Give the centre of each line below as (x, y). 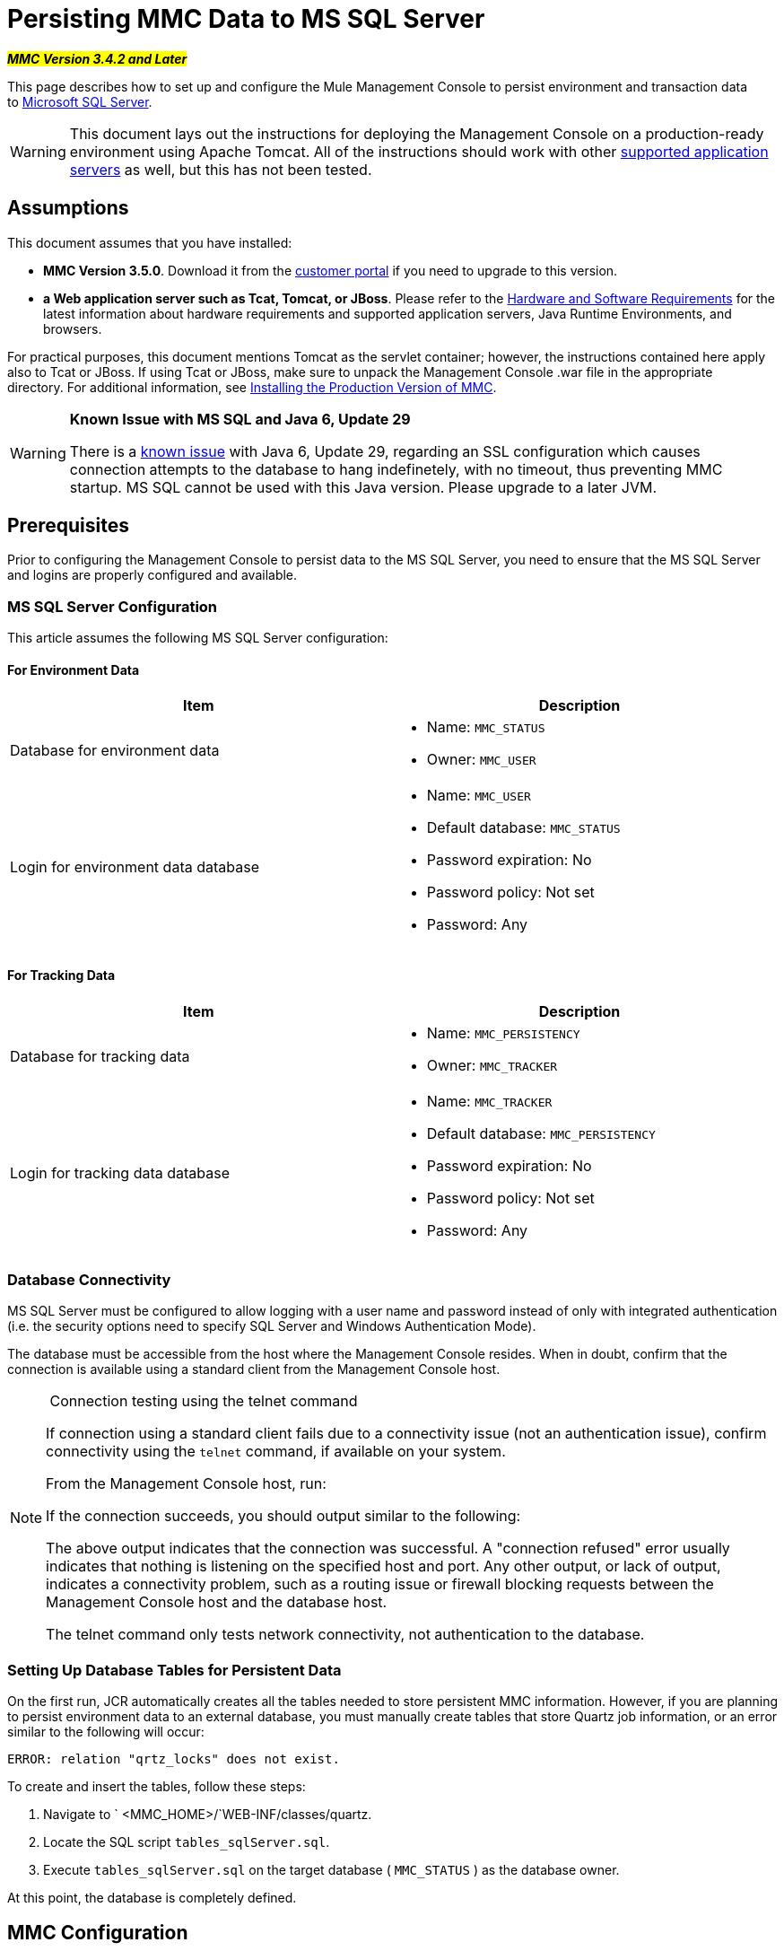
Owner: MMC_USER (481, 760)
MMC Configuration (98, 1932)
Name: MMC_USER (479, 796)
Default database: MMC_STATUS (523, 828)
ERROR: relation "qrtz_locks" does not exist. (174, 1759)
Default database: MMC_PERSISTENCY (541, 1133)
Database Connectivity (89, 1280)
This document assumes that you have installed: (150, 242)
